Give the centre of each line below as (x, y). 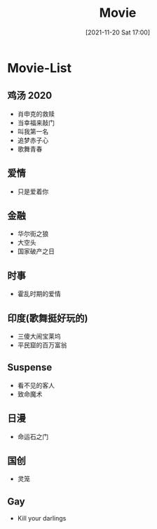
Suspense (30, 367)
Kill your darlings (42, 518)
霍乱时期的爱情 (39, 294)
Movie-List (40, 68)
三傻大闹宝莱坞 (39, 336)
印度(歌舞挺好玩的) (48, 318)
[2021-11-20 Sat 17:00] (118, 32)
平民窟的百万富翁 (42, 345)
